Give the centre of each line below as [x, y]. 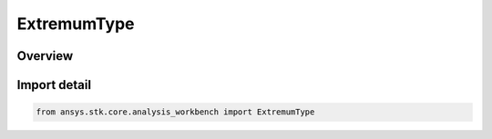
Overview [45, 56]
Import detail [54, 85]
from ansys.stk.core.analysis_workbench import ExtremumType [175, 112]
